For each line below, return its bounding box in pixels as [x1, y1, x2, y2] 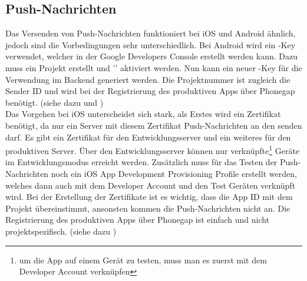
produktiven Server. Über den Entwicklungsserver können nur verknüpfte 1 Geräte [5, 143, 300, 156]
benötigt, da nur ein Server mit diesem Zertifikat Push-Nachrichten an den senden [5, 119, 302, 131]
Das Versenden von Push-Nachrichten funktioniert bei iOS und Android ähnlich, [5, 27, 296, 39]
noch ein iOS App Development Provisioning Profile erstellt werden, [51, 167, 297, 179]
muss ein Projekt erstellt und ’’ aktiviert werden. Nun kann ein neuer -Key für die [5, 61, 302, 73]
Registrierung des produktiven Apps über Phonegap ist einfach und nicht [5, 213, 270, 226]
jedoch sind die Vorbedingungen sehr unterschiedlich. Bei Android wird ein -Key [5, 38, 296, 51]
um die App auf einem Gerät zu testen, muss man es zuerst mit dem [19, 253, 267, 266]
